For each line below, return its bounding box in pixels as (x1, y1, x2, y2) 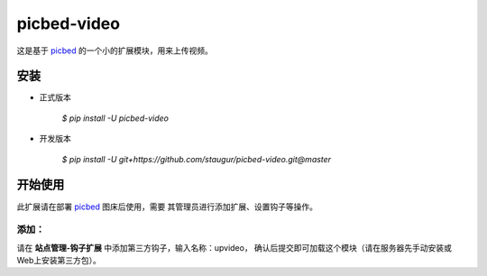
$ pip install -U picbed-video (61, 113, 169, 124)
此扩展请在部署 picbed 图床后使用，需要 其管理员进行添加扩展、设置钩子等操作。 (16, 201, 318, 212)
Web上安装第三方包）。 (16, 255, 101, 266)
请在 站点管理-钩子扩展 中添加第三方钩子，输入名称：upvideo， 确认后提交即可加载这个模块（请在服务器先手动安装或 (16, 242, 453, 253)
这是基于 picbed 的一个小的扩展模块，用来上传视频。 (16, 45, 214, 56)
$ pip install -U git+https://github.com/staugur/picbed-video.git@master (61, 153, 332, 164)
